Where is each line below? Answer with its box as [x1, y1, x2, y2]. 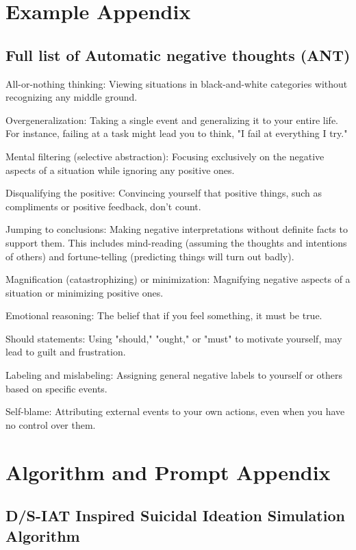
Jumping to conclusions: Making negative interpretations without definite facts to [5, 222, 348, 236]
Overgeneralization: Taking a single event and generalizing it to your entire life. [5, 112, 339, 127]
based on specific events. [5, 381, 107, 395]
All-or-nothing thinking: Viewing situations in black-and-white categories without [5, 76, 348, 90]
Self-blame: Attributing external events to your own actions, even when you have [5, 404, 345, 418]
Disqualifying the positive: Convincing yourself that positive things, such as [5, 186, 322, 200]
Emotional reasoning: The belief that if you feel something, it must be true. [5, 308, 322, 323]
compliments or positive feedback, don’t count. [5, 199, 201, 213]
